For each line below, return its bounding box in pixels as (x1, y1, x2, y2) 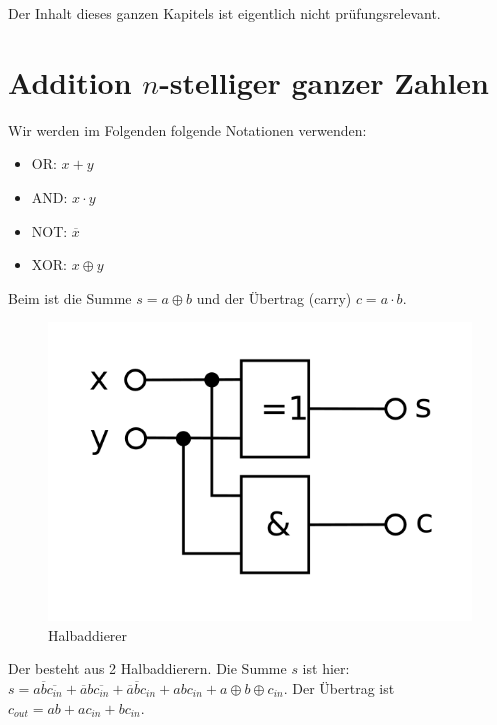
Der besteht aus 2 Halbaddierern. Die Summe (8, 658, 287, 679)
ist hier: (302, 658, 350, 679)
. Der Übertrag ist (283, 677, 395, 698)
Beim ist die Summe (8, 287, 132, 308)
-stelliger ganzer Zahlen (159, 61, 490, 102)
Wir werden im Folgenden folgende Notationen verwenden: (8, 119, 367, 140)
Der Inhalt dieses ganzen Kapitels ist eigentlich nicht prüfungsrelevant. (8, 3, 441, 23)
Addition (8, 61, 132, 102)
